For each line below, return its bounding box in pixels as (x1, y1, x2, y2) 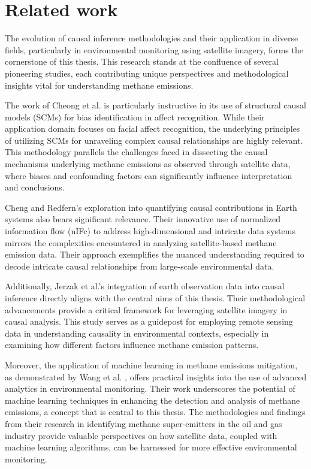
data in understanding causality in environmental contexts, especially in (5, 326, 269, 339)
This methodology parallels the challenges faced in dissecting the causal (5, 146, 268, 158)
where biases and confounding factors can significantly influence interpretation (5, 169, 292, 181)
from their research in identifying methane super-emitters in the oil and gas (5, 417, 282, 429)
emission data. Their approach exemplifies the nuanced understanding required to (5, 248, 304, 261)
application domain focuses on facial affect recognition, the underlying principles (5, 122, 300, 135)
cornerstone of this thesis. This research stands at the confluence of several (5, 55, 279, 68)
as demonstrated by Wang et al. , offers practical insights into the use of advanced (5, 370, 307, 383)
